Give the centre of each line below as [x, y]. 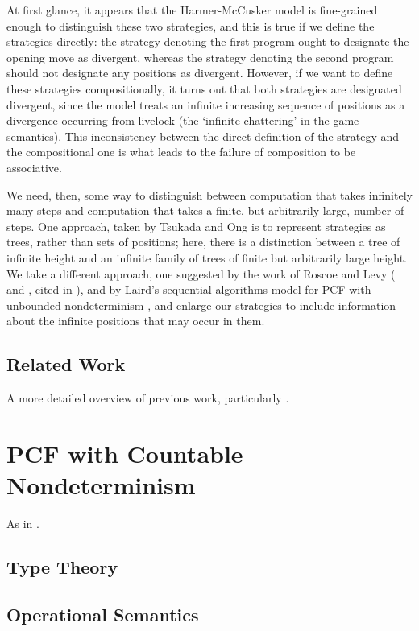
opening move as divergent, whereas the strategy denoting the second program [200, 57]
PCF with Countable [125, 453]
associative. [34, 167]
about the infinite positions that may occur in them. [136, 321]
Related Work [66, 364]
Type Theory [62, 566]
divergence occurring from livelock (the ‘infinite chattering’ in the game [183, 120]
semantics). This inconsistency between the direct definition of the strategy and [203, 136]
